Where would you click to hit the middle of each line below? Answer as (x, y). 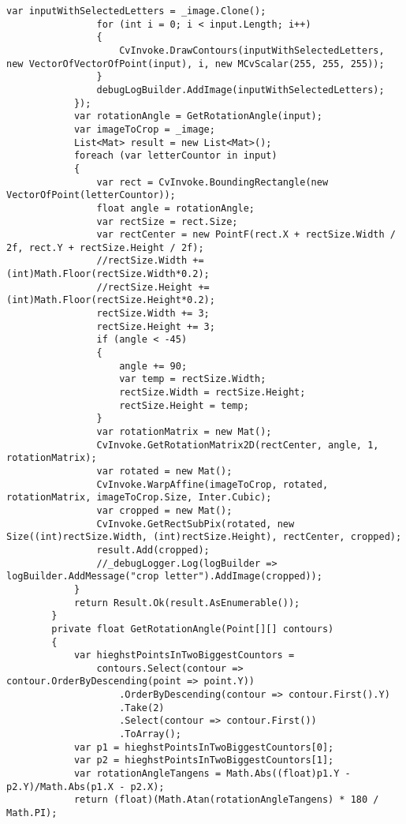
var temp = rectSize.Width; (193, 379)
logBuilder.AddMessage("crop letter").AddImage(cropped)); (164, 577)
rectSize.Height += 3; (156, 326)
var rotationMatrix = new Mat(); (184, 432)
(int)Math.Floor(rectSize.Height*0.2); (111, 300)
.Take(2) (142, 708)
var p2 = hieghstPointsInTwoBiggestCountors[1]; (204, 760)
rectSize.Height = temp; (184, 405)
